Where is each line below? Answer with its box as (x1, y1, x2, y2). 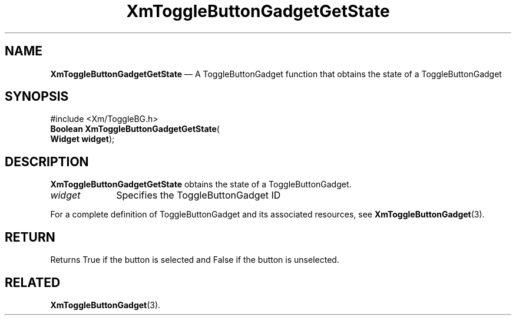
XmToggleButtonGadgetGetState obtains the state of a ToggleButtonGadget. (50, 179, 352, 190)
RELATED (5, 275, 61, 290)
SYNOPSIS (5, 89, 69, 104)
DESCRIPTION (5, 154, 89, 169)
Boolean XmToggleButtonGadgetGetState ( (50, 124, 220, 134)
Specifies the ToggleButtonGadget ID (116, 189, 281, 202)
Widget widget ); (50, 134, 115, 144)
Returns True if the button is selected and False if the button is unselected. (50, 255, 339, 265)
